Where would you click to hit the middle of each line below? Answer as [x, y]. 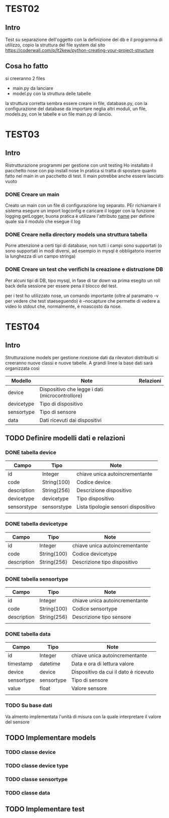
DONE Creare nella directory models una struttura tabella [76, 234]
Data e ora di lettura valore [103, 664]
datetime [50, 664]
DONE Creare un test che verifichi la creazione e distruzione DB [84, 269]
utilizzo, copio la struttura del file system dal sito [55, 45]
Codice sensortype [95, 608]
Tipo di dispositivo [61, 404]
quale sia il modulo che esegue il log [43, 222]
